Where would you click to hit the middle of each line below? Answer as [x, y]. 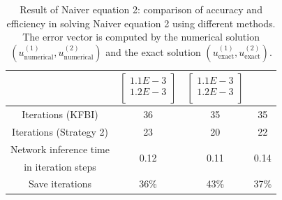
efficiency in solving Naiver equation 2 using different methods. [141, 23]
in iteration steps [60, 166]
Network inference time [60, 149]
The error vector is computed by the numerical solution [141, 37]
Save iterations [60, 184]
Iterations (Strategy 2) [60, 131]
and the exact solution [153, 51]
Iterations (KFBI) [60, 114]
